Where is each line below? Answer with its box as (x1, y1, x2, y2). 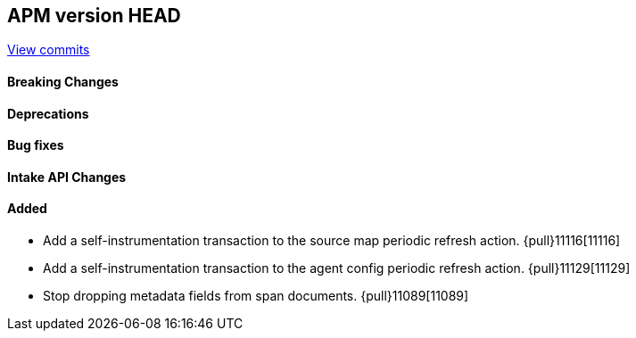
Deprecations (7, 105, 89, 121)
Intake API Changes (7, 169, 127, 185)
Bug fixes (7, 137, 64, 153)
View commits (7, 42, 90, 58)
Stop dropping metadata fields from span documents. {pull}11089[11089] (43, 288, 469, 304)
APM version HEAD (7, 4, 181, 27)
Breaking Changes (7, 74, 119, 90)
